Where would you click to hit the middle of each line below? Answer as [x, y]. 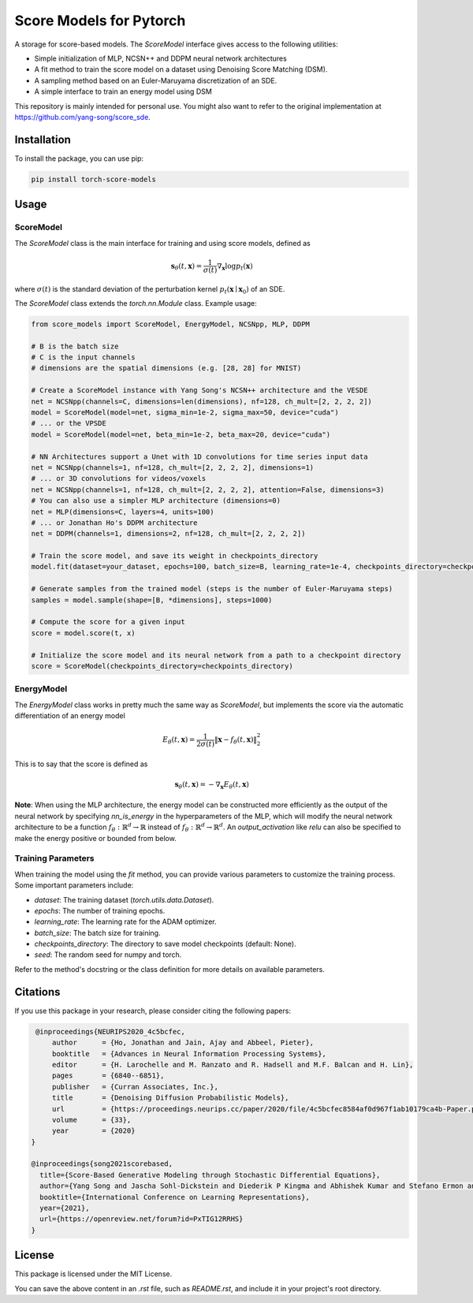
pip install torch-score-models [94, 179]
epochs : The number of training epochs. [100, 910]
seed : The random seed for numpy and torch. [108, 955]
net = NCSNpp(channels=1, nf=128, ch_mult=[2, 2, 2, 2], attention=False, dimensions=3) [208, 490]
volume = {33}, [91, 1120]
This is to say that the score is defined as [81, 764]
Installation [43, 139]
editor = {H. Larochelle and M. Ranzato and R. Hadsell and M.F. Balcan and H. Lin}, [233, 1065]
